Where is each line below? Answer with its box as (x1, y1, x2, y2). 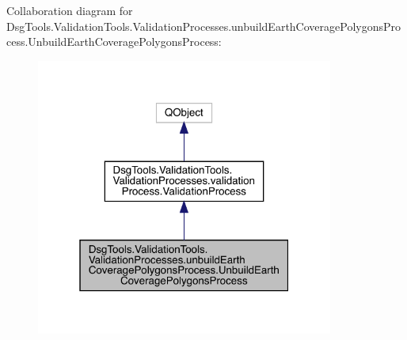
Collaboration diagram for (6, 2, 133, 18)
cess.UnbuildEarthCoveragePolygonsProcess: (6, 33, 222, 50)
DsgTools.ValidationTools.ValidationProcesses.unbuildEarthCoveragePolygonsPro (6, 17, 401, 34)
